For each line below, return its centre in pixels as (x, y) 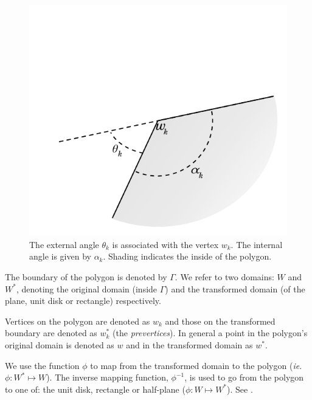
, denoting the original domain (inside (87, 288)
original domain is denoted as (60, 344)
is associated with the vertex (165, 244)
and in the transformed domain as (189, 344)
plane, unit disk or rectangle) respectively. (83, 301)
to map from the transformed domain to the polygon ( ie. (196, 365)
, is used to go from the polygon (244, 377)
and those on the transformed (220, 321)
